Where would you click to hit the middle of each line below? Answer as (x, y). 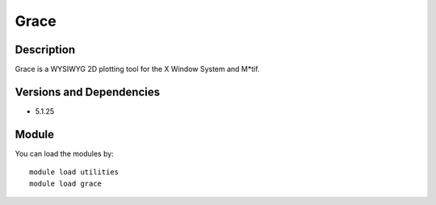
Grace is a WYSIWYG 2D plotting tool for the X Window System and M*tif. (137, 69)
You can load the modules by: (65, 153)
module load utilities (74, 172)
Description (45, 50)
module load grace (66, 183)
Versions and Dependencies (88, 92)
